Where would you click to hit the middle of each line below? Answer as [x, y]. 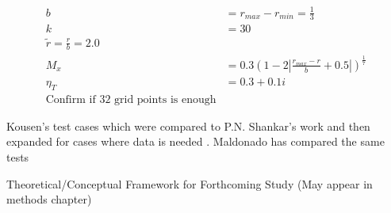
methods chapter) [49, 199]
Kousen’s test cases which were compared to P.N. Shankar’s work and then [188, 126]
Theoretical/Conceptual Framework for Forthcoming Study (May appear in [190, 183]
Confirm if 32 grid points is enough [131, 99]
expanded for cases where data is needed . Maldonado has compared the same [195, 141]
